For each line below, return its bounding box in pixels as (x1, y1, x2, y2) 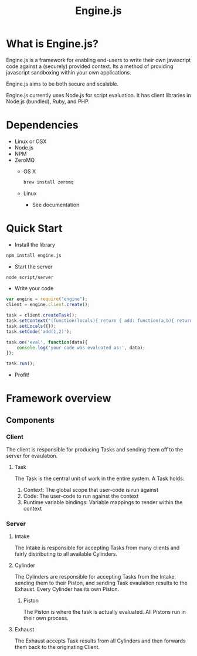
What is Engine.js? (6, 37, 98, 50)
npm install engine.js (6, 252, 62, 259)
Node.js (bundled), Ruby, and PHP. (6, 98, 90, 105)
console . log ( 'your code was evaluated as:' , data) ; (16, 345, 145, 351)
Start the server (14, 263, 53, 270)
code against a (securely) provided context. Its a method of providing (6, 63, 174, 70)
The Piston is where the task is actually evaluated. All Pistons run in (23, 609, 186, 616)
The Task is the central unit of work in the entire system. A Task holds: (14, 475, 185, 482)
